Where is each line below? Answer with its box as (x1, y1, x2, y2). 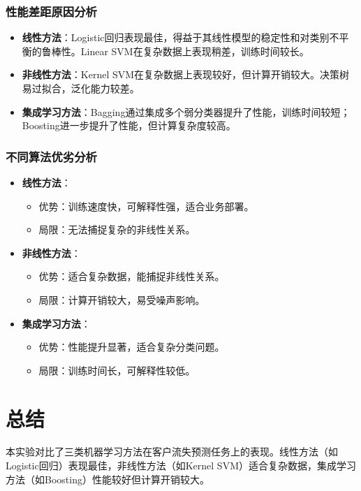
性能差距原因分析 (6, 2, 97, 20)
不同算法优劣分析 (6, 147, 97, 165)
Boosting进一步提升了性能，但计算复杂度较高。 (22, 118, 236, 133)
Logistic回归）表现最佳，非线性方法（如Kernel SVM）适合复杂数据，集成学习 (6, 458, 356, 473)
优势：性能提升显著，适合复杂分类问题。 (38, 339, 225, 354)
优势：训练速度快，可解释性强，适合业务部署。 (38, 198, 254, 213)
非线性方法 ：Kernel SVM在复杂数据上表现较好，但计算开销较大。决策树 (22, 67, 350, 82)
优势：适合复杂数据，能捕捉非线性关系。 (38, 269, 225, 284)
